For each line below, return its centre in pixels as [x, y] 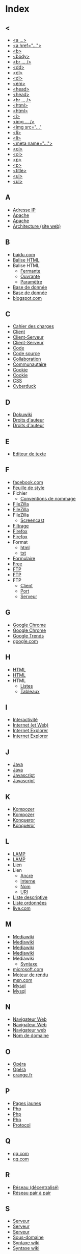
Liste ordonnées [30, 903]
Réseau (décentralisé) [36, 1187]
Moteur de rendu [30, 975]
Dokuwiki [22, 414]
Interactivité [25, 720]
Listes [26, 686]
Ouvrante [30, 276]
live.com [22, 908]
